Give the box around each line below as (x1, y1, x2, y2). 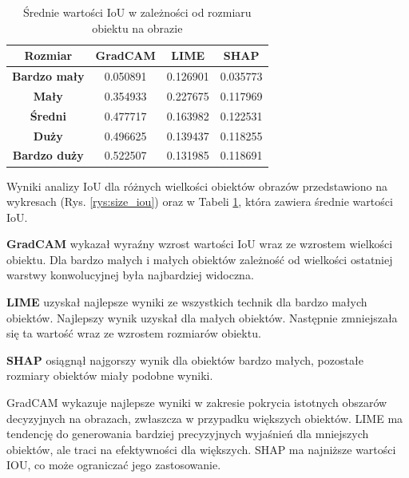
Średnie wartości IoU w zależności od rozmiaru (22, 4, 252, 20)
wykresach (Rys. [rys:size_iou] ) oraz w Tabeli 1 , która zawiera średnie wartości (6, 193, 393, 210)
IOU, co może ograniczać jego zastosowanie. (6, 456, 221, 473)
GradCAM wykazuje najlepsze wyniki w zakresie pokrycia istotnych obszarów (6, 394, 387, 411)
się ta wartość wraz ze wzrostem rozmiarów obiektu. (6, 325, 261, 342)
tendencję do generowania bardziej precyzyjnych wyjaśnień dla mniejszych (6, 425, 369, 442)
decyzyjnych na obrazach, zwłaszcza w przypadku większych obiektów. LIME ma (6, 409, 403, 426)
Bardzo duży (12, 147, 84, 164)
